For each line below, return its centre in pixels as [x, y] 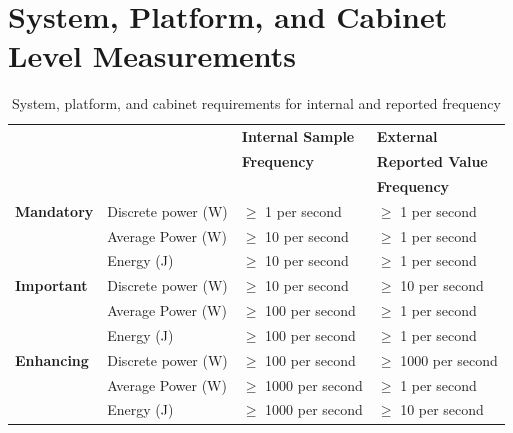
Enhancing [52, 359]
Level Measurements [152, 55]
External [407, 136]
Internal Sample [298, 136]
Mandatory [54, 210]
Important [51, 285]
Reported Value [432, 161]
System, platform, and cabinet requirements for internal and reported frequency [256, 103]
